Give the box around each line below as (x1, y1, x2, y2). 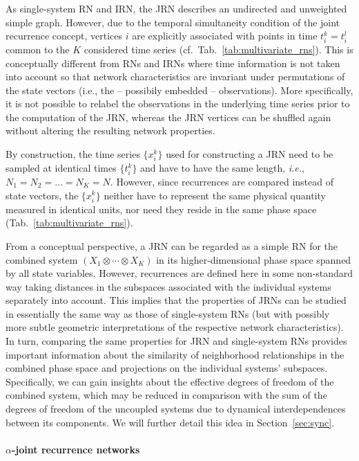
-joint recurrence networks (11, 442, 140, 456)
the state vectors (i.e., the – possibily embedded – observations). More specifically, (6, 82, 353, 97)
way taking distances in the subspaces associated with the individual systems (6, 279, 331, 293)
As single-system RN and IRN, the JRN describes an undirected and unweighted (6, 1, 347, 15)
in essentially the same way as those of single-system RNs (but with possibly (6, 306, 330, 320)
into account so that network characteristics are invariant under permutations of (6, 69, 345, 84)
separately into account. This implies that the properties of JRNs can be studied (6, 293, 347, 307)
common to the (6, 42, 70, 56)
